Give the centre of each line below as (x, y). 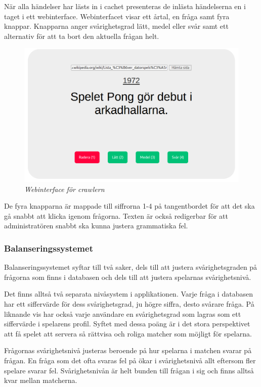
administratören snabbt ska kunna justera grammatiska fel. (96, 226)
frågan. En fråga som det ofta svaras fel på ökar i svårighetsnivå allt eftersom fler (130, 360)
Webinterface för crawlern (64, 189)
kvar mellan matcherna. (41, 380)
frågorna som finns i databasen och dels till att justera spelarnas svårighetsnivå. (128, 277)
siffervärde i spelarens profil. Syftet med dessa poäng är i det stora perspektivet (127, 324)
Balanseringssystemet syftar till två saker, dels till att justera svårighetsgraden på (131, 267)
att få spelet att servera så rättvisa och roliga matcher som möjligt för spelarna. (128, 333)
